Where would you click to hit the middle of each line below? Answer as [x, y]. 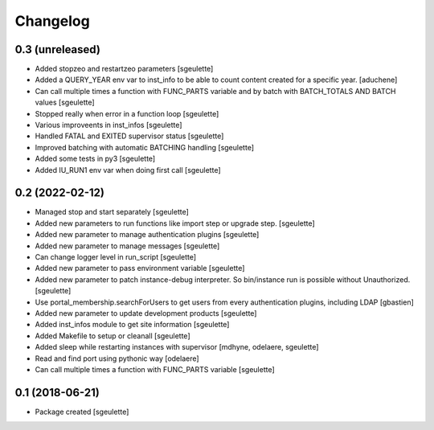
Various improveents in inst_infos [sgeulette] [108, 125]
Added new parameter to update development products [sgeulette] [146, 313]
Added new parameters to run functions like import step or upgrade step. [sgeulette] [175, 223]
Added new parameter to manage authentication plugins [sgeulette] [147, 235]
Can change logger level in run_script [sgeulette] [116, 257]
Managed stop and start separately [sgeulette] [112, 212]
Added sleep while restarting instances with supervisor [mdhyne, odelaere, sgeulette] [177, 347]
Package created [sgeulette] [82, 412]
